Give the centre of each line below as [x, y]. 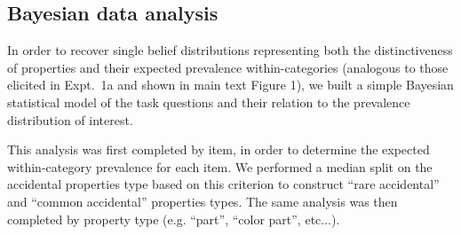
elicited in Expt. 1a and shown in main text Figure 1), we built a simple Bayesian [230, 85]
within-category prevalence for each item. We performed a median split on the [220, 166]
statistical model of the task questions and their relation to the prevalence [209, 102]
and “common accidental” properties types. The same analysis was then [203, 201]
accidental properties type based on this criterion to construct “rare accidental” [223, 184]
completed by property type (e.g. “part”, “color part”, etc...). [174, 219]
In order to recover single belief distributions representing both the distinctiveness [230, 50]
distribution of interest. [70, 119]
